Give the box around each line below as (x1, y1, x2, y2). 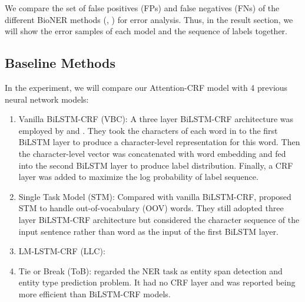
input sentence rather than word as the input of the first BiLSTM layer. (18, 225, 279, 237)
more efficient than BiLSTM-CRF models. (18, 287, 171, 300)
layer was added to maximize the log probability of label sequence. (18, 170, 258, 183)
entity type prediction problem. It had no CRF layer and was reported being (18, 276, 296, 288)
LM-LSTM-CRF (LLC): (18, 245, 105, 257)
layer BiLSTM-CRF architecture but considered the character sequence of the (18, 213, 300, 225)
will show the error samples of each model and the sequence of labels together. (5, 25, 287, 37)
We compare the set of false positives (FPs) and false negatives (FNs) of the (5, 2, 280, 14)
